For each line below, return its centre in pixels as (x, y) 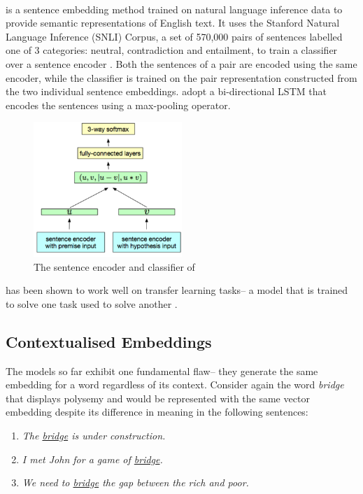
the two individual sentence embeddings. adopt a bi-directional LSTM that (166, 91)
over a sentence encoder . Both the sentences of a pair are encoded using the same (181, 63)
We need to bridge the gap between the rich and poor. (135, 482)
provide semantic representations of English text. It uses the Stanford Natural (173, 23)
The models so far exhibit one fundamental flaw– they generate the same (162, 370)
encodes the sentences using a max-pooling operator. (118, 105)
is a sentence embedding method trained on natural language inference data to (174, 9)
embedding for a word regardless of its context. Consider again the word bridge (175, 384)
